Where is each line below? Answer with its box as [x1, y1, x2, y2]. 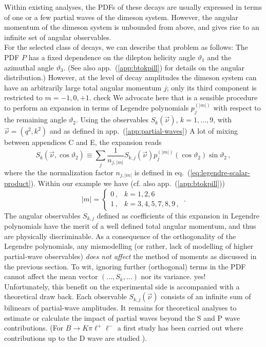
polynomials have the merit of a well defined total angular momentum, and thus [4, 221, 256, 231]
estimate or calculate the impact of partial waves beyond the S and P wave [4, 312, 240, 323]
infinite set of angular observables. [4, 31, 111, 42]
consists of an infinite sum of [161, 291, 251, 302]
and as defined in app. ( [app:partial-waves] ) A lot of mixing [49, 125, 238, 136]
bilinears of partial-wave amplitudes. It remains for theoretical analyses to [4, 302, 237, 313]
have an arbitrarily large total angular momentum [4, 82, 162, 93]
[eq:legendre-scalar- [190, 167, 250, 177]
